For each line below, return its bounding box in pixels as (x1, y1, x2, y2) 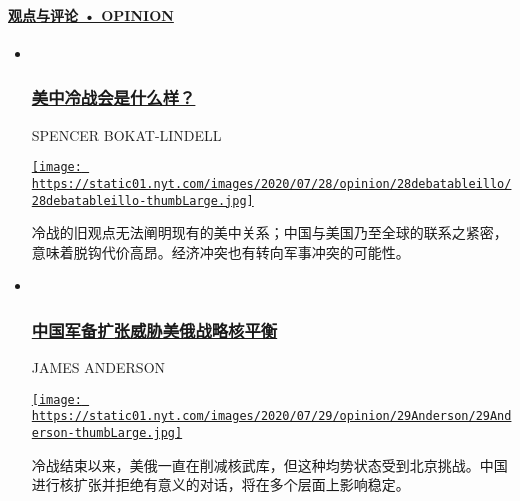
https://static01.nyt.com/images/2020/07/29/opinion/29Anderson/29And (31, 409, 512, 424)
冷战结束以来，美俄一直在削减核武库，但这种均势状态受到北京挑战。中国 (31, 454, 508, 475)
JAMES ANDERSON (31, 357, 166, 378)
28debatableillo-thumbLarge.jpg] (31, 193, 254, 208)
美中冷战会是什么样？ (31, 85, 196, 110)
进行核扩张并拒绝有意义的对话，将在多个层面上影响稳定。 (31, 474, 410, 495)
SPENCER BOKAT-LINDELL (31, 124, 222, 145)
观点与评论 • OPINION (8, 4, 174, 25)
